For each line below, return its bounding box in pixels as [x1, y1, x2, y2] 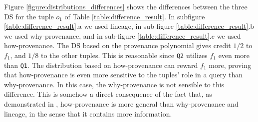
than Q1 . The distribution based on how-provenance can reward [4, 60, 198, 70]
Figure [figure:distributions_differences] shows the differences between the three [4, 1, 248, 11]
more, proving [209, 60, 252, 70]
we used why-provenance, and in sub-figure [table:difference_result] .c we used [4, 30, 241, 41]
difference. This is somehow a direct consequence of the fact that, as [4, 89, 212, 99]
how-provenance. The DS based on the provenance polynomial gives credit [4, 40, 231, 51]
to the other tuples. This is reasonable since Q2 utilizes [41, 50, 208, 60]
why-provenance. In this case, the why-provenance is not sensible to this [4, 79, 225, 89]
